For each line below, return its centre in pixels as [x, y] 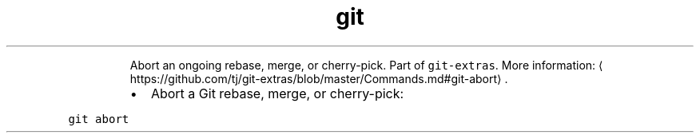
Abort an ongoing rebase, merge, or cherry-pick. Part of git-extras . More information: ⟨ [366, 65]
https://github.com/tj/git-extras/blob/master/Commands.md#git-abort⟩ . [319, 78]
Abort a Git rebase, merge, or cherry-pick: [277, 93]
